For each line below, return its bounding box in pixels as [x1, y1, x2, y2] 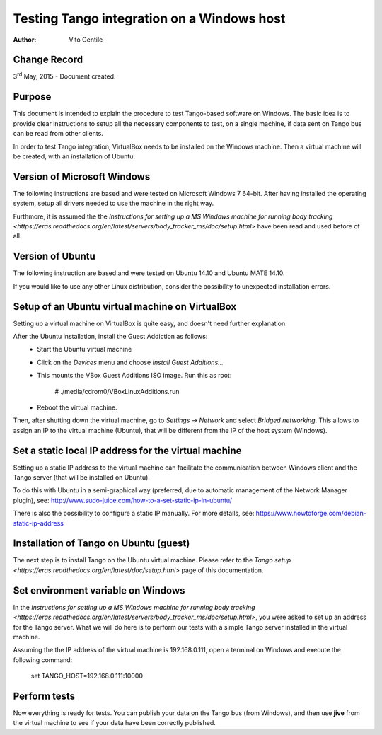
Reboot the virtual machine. [37, 403, 117, 412]
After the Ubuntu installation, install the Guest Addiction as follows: [13, 332, 208, 340]
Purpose [13, 91, 52, 103]
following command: [13, 655, 73, 664]
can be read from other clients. [13, 129, 104, 138]
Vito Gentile [69, 35, 103, 44]
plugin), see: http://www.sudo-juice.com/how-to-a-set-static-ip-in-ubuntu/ [13, 496, 233, 504]
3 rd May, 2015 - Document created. [13, 71, 116, 81]
